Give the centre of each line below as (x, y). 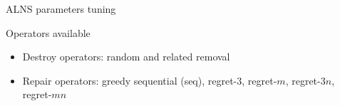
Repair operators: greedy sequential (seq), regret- (130, 80)
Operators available (48, 32)
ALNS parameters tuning (61, 9)
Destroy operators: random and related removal (126, 57)
